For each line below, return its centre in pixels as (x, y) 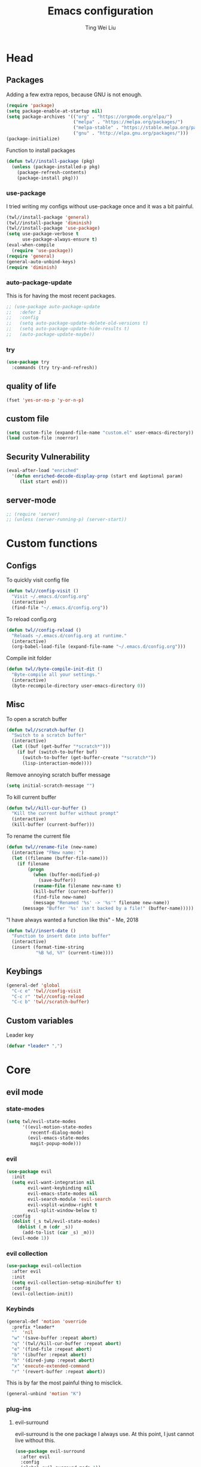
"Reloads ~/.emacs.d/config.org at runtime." (69, 635)
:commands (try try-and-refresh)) (54, 368)
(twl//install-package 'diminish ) (49, 223)
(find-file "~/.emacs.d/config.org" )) (60, 608)
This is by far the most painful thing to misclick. (64, 1383)
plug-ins (19, 1409)
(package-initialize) (33, 139)
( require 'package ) (31, 105)
